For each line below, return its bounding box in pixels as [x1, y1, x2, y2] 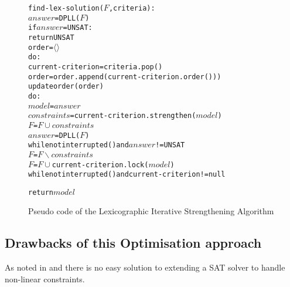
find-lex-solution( [28, 4, 104, 12]
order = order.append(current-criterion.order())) [28, 72, 221, 81]
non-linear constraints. [5, 272, 85, 285]
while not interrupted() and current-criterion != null [28, 170, 226, 179]
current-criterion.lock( [52, 160, 149, 169]
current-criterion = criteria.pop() [28, 62, 163, 71]
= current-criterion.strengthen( [70, 112, 196, 120]
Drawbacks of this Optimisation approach [5, 234, 262, 252]
